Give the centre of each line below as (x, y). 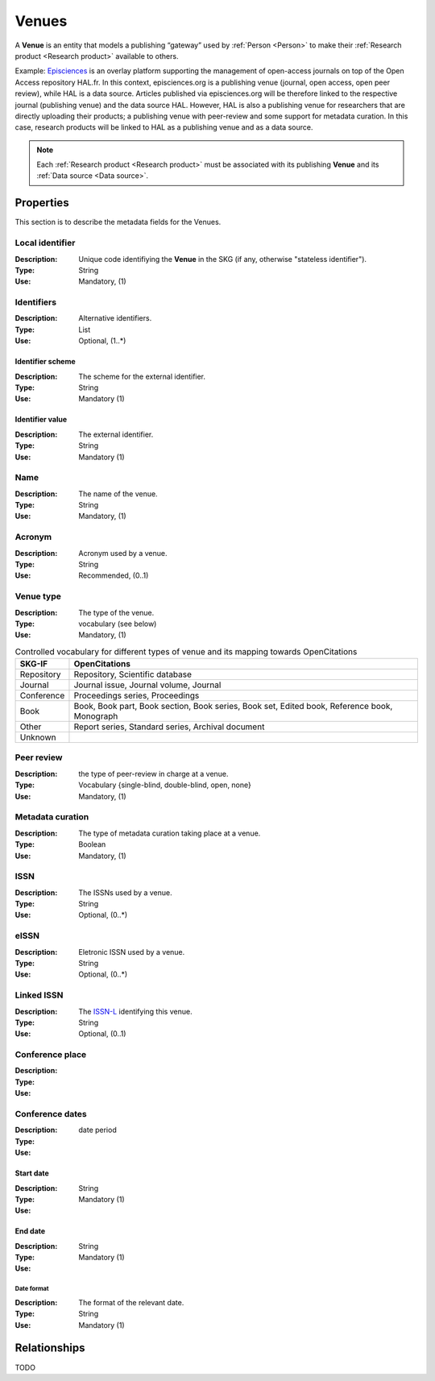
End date (30, 1231)
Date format (32, 1289)
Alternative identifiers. (115, 318)
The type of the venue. (116, 612)
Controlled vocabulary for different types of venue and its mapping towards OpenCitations (186, 651)
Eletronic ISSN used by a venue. (132, 952)
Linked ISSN (39, 995)
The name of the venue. (118, 494)
